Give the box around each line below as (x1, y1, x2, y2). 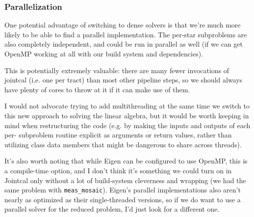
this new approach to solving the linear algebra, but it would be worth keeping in (4, 110, 249, 120)
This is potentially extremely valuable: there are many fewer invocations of (4, 65, 229, 75)
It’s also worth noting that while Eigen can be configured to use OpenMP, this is (4, 156, 248, 166)
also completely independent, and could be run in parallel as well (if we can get (4, 39, 243, 49)
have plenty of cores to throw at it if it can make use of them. (4, 84, 190, 94)
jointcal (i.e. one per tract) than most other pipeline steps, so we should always (4, 75, 243, 85)
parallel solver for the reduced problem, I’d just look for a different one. (4, 204, 220, 214)
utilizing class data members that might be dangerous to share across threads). (4, 139, 242, 149)
